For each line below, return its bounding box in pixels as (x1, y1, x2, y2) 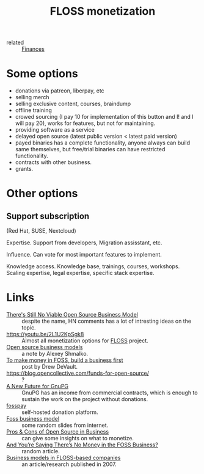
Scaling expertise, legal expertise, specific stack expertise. (6, 269, 155, 277)
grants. (15, 165, 34, 173)
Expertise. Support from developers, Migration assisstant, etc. (6, 239, 162, 246)
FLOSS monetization (49, 4, 156, 18)
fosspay (6, 402, 27, 410)
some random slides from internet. (21, 421, 109, 429)
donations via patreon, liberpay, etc (15, 87, 105, 94)
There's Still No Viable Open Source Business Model (6, 311, 139, 318)
